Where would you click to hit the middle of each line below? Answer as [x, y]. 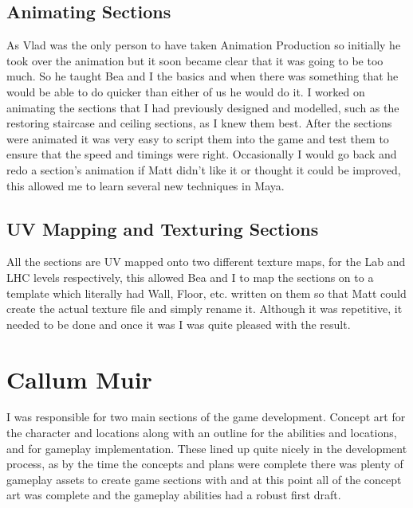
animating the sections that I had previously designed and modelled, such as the [203, 107]
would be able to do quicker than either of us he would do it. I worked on [186, 91]
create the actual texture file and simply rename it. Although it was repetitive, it [205, 309]
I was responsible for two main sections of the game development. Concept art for [206, 417]
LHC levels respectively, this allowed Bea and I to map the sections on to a [190, 277]
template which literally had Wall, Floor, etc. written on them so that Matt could [206, 293]
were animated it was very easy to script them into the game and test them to [198, 138]
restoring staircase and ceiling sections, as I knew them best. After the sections [199, 123]
